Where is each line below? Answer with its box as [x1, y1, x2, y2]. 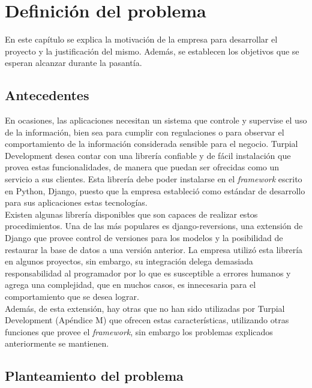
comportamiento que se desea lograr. [5, 290, 139, 303]
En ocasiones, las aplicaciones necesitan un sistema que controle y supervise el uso [5, 114, 307, 127]
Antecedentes [5, 86, 89, 104]
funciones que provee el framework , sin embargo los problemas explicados [5, 325, 273, 338]
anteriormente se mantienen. [5, 337, 109, 350]
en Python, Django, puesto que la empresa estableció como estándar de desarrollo [5, 184, 305, 197]
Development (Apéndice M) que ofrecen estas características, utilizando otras [5, 314, 289, 326]
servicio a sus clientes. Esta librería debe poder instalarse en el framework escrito [5, 173, 302, 185]
